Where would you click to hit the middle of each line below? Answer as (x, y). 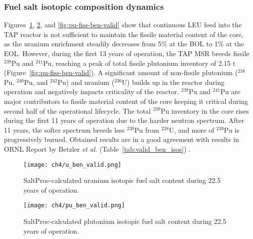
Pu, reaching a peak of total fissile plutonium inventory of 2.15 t (139, 63)
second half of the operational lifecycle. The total (77, 110)
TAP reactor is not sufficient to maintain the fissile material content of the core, (124, 34)
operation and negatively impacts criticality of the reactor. (92, 91)
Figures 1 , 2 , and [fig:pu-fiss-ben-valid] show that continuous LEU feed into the (123, 25)
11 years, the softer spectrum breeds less (64, 129)
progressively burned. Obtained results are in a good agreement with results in (122, 139)
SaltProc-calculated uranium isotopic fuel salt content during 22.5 (122, 180)
